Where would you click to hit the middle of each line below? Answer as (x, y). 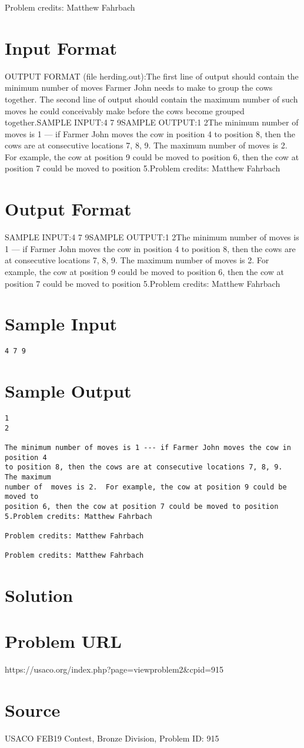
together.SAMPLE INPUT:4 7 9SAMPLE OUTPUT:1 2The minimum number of (152, 122)
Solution (39, 595)
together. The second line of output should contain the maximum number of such (151, 99)
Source (33, 710)
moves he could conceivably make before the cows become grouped (125, 110)
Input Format (61, 47)
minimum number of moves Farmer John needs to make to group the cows (139, 87)
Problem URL (63, 641)
